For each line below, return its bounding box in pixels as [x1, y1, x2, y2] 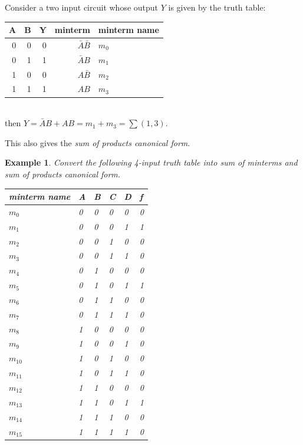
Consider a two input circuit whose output [5, 1, 159, 13]
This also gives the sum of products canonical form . [5, 136, 190, 149]
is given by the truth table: [168, 1, 266, 13]
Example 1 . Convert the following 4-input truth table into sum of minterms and [5, 156, 298, 169]
